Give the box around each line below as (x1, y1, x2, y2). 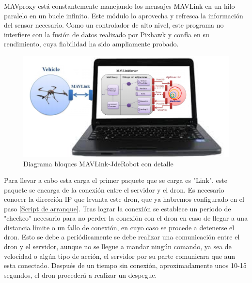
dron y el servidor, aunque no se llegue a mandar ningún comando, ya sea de (4, 241, 232, 252)
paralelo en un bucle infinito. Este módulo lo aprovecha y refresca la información (4, 10, 243, 20)
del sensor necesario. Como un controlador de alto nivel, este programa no (4, 20, 224, 30)
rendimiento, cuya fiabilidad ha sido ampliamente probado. (4, 39, 179, 49)
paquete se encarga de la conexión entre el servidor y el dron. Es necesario (4, 184, 224, 194)
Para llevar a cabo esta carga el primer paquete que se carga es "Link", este (4, 175, 227, 185)
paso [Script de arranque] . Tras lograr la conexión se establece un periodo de (4, 203, 231, 213)
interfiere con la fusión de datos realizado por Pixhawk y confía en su (4, 29, 209, 39)
